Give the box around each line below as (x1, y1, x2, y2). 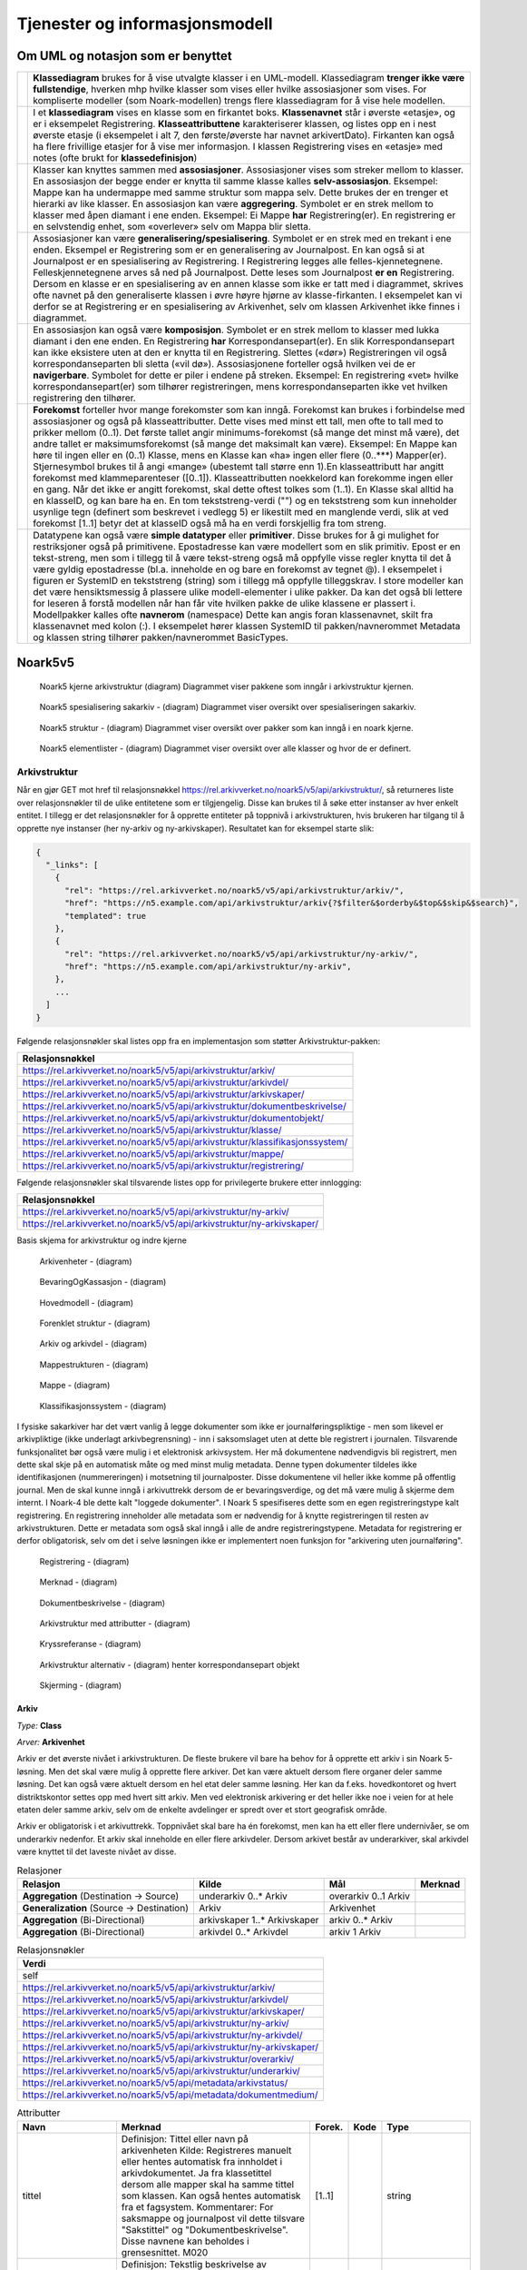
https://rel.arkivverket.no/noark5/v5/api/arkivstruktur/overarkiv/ (22, 2053, 295, 2066)
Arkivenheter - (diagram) (39, 1256, 132, 1267)
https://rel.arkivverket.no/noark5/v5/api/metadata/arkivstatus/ (22, 2077, 288, 2089)
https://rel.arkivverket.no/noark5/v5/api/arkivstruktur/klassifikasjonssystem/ (22, 1136, 348, 1148)
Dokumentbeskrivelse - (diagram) (39, 1597, 166, 1608)
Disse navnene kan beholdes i (121, 2235, 249, 2247)
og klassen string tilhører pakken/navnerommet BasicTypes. (33, 631, 289, 644)
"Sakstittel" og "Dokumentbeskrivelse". (121, 2223, 289, 2235)
